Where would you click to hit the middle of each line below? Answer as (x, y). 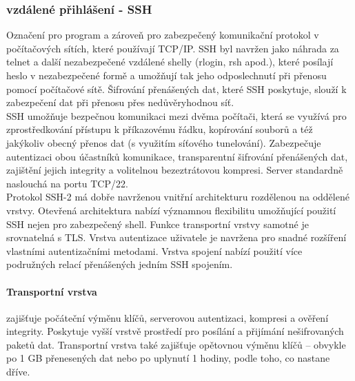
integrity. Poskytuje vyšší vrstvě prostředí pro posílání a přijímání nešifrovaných (175, 331)
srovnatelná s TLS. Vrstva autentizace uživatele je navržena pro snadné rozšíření (176, 237)
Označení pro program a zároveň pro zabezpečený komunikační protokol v (163, 35)
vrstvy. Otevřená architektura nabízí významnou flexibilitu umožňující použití (171, 210)
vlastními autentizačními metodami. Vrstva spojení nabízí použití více (154, 250)
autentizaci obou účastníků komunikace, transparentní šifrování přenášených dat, (177, 156)
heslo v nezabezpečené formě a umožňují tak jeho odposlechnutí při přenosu (166, 75)
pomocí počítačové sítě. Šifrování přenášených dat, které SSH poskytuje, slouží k (176, 89)
